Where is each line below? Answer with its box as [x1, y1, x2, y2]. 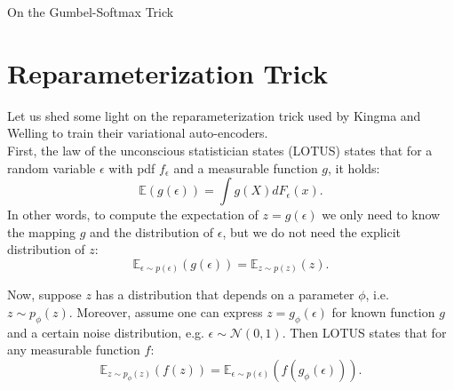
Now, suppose [7, 285, 82, 304]
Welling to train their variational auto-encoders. [7, 123, 268, 142]
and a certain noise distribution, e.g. [7, 322, 204, 341]
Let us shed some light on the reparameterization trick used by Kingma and [7, 106, 421, 124]
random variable [7, 158, 96, 177]
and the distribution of [90, 222, 214, 241]
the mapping [7, 222, 76, 241]
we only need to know [322, 205, 441, 224]
